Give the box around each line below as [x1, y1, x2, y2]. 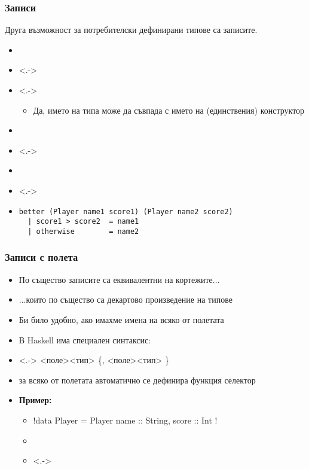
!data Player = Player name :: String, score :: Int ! [33, 413, 218, 426]
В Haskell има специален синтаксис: [19, 333, 151, 346]
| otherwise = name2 [27, 227, 139, 236]
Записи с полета [5, 249, 78, 264]
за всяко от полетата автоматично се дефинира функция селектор [19, 373, 256, 386]
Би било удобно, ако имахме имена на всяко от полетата [19, 313, 224, 325]
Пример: [19, 394, 52, 406]
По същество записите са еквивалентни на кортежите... [19, 273, 220, 285]
